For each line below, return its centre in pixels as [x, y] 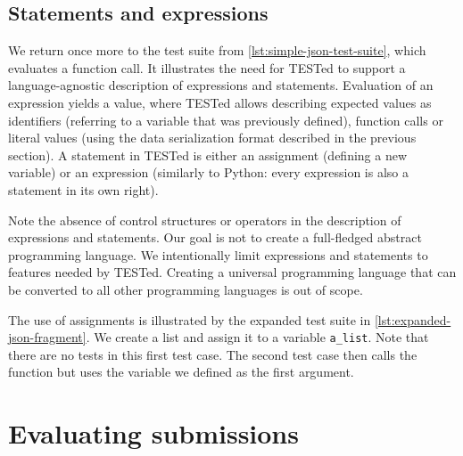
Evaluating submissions [153, 433]
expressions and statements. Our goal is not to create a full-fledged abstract [215, 237]
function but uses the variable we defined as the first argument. [181, 372]
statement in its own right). [83, 189]
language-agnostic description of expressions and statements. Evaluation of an [221, 85]
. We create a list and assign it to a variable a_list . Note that [257, 337]
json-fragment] [47, 337]
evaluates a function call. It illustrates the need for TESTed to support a [207, 67]
